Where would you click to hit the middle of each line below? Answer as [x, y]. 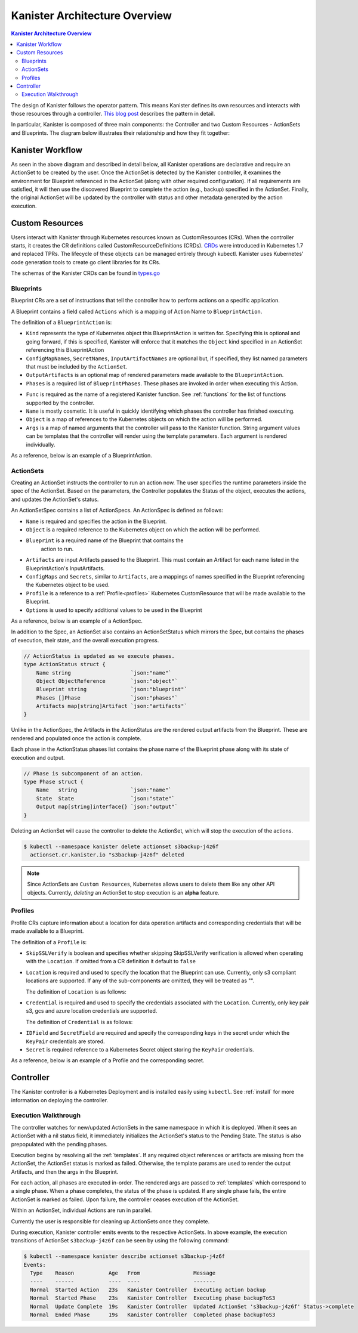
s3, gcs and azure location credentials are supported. [92, 1011]
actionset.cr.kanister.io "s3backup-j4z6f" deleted [107, 855]
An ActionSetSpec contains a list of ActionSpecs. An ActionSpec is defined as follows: [117, 511]
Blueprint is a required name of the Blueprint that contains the [105, 540]
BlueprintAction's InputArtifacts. [65, 568]
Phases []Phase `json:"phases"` [107, 698]
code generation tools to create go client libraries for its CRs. [86, 262]
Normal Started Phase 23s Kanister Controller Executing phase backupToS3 [153, 1298]
